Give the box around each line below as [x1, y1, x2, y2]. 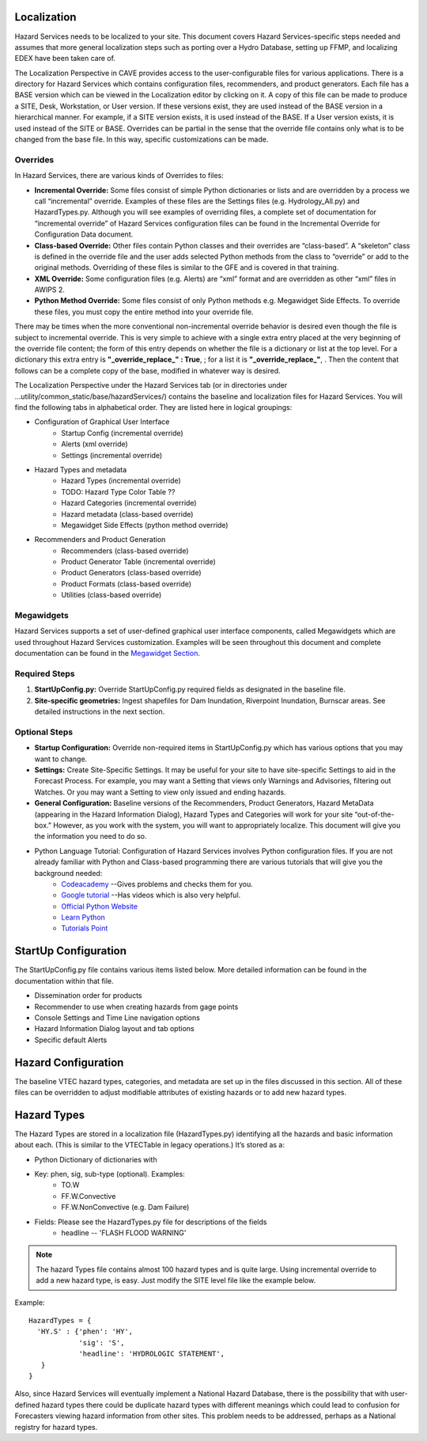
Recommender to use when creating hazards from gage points [34, 1002, 239, 1011]
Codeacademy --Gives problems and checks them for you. [61, 879, 253, 889]
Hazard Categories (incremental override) [61, 499, 197, 508]
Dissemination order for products [34, 991, 142, 1000]
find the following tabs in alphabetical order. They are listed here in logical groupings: [14, 402, 293, 411]
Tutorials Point [61, 923, 108, 933]
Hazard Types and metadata [34, 465, 127, 474]
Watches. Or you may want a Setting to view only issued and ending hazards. [34, 787, 286, 797]
